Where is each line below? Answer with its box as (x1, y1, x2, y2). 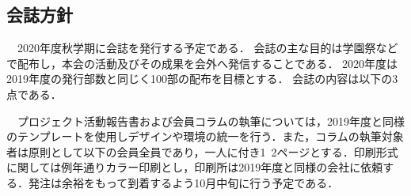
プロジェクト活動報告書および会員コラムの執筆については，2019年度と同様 (17, 112, 405, 129)
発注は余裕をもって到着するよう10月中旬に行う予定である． (28, 174, 339, 190)
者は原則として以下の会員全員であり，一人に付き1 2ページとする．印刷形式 (6, 143, 398, 160)
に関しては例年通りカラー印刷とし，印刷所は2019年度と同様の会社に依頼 (6, 159, 383, 175)
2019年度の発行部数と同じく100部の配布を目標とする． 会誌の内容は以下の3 (6, 70, 398, 87)
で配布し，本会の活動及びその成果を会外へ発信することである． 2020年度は (6, 55, 398, 71)
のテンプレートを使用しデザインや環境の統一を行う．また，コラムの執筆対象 (6, 128, 404, 145)
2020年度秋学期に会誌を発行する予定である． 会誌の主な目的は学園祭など (17, 40, 398, 56)
